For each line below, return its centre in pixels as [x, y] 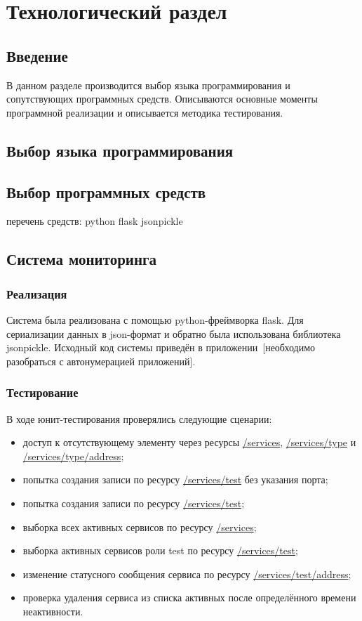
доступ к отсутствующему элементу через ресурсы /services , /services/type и [189, 442]
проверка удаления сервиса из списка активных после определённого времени [189, 597]
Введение [37, 55]
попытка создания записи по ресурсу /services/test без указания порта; [175, 479]
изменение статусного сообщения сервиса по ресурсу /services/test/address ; [187, 574]
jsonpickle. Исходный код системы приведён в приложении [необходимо [161, 347]
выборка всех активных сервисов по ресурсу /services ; [140, 527]
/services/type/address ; [73, 456]
